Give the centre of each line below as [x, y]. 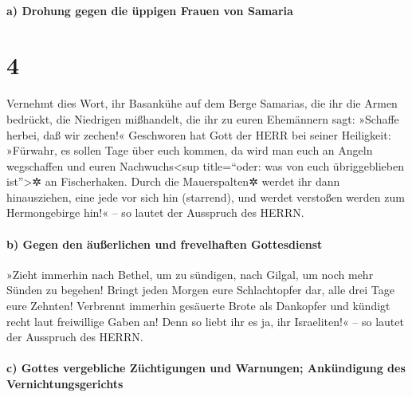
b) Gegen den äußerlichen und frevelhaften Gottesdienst [165, 244]
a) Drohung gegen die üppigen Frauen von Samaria [150, 10]
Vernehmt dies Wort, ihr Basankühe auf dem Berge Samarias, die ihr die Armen [202, 103]
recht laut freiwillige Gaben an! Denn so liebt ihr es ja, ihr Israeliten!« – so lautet [205, 321]
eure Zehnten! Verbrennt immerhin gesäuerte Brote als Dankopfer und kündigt [198, 306]
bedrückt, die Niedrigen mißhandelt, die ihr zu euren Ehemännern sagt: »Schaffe [203, 118]
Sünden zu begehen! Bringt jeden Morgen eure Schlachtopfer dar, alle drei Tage [200, 290]
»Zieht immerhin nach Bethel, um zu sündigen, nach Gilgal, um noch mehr [190, 274]
